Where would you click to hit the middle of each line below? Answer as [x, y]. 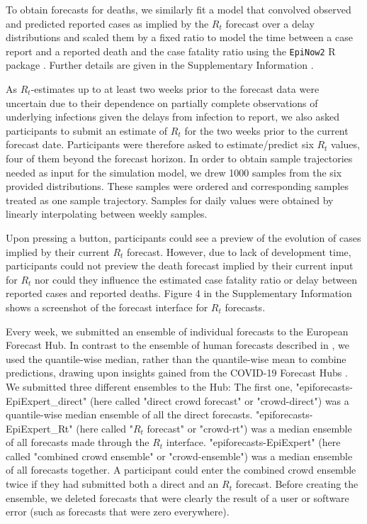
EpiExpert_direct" [46, 400]
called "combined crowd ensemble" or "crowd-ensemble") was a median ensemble [179, 456]
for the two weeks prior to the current [266, 130]
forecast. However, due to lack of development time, [239, 251]
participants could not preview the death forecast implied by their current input [180, 266]
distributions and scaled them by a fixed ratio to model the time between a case [179, 37]
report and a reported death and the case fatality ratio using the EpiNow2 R [171, 51]
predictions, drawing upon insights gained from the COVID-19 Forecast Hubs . [177, 373]
